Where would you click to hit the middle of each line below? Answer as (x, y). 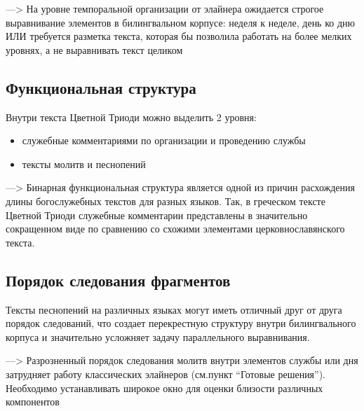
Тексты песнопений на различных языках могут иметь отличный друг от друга (174, 309)
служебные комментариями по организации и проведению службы (164, 140)
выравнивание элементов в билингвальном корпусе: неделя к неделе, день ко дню (180, 22)
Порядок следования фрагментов (118, 280)
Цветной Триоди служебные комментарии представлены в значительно (157, 215)
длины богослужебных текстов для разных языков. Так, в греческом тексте (166, 201)
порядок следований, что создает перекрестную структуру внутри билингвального (181, 323)
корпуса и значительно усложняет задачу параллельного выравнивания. (158, 336)
